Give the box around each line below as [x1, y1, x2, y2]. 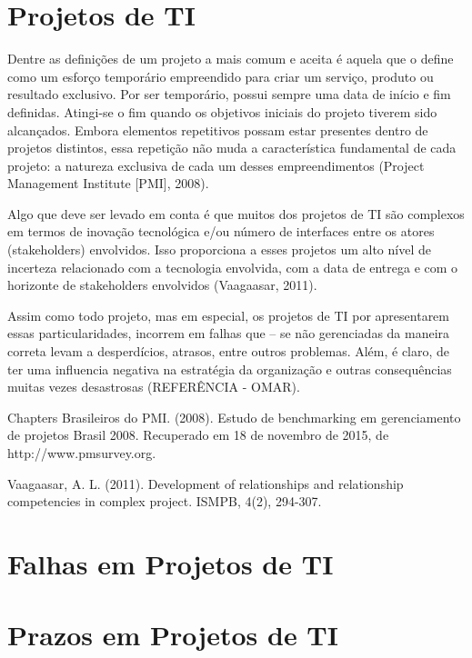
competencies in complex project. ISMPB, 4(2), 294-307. [7, 492, 322, 511]
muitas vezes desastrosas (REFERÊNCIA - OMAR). [7, 377, 300, 396]
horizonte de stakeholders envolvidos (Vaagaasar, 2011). [7, 275, 317, 294]
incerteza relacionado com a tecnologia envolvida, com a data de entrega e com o [7, 257, 458, 276]
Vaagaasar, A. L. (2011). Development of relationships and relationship [7, 474, 404, 493]
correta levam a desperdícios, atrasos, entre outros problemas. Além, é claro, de [7, 342, 450, 361]
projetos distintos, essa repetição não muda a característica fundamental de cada [7, 138, 457, 157]
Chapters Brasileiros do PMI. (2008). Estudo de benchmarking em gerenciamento [7, 407, 461, 426]
